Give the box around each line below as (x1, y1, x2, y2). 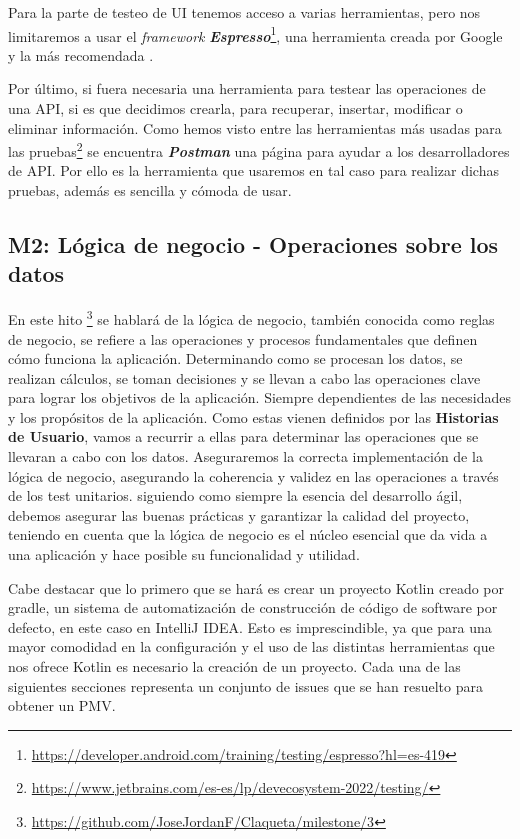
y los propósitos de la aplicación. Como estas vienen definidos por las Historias (8, 406, 499, 427)
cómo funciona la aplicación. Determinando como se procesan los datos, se (8, 348, 463, 369)
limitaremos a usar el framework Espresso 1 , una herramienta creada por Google (8, 22, 503, 46)
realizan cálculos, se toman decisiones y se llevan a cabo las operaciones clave (8, 367, 481, 388)
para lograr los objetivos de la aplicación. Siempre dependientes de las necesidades (8, 387, 512, 408)
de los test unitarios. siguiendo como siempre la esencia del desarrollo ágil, (8, 485, 463, 506)
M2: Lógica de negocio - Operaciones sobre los (8, 229, 499, 260)
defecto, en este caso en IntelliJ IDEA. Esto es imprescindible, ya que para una (8, 616, 492, 637)
